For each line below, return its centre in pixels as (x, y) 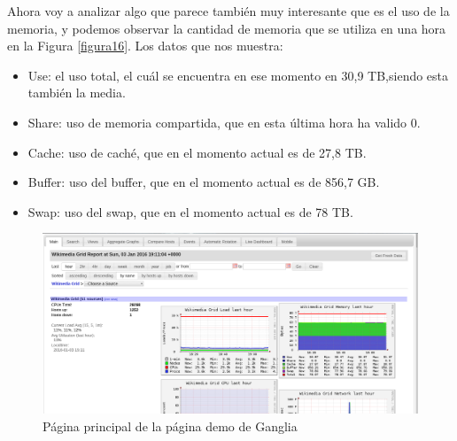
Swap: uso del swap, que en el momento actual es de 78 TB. (190, 211)
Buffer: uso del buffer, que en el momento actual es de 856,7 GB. (204, 182)
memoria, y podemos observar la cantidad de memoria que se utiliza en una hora (227, 28)
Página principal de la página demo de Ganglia (170, 426)
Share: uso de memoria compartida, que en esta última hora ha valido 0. (224, 122)
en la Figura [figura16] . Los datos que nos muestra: (145, 46)
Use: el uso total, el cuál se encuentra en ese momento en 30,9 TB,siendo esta (238, 75)
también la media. (77, 93)
